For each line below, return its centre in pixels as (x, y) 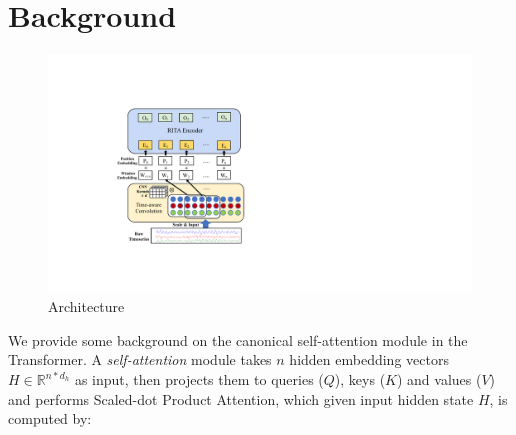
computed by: (50, 418)
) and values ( (439, 379)
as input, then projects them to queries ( (199, 379)
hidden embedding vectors (369, 359)
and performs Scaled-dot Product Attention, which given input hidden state (241, 398)
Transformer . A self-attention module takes (140, 359)
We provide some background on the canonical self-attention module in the (238, 339)
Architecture (86, 306)
